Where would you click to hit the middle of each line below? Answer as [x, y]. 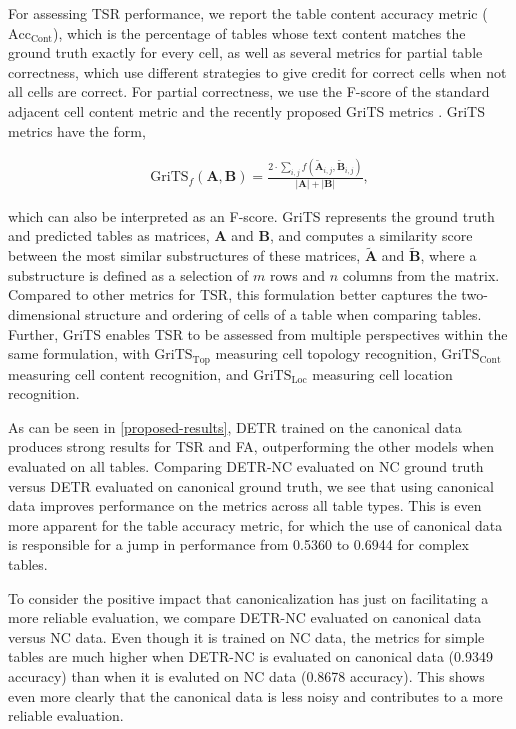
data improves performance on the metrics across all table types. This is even [245, 505]
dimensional [44, 314]
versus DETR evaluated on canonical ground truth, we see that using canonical [251, 485]
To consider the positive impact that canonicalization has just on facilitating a [248, 597]
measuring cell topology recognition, [326, 353]
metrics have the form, [77, 130]
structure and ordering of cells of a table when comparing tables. [283, 314]
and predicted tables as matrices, [109, 235]
